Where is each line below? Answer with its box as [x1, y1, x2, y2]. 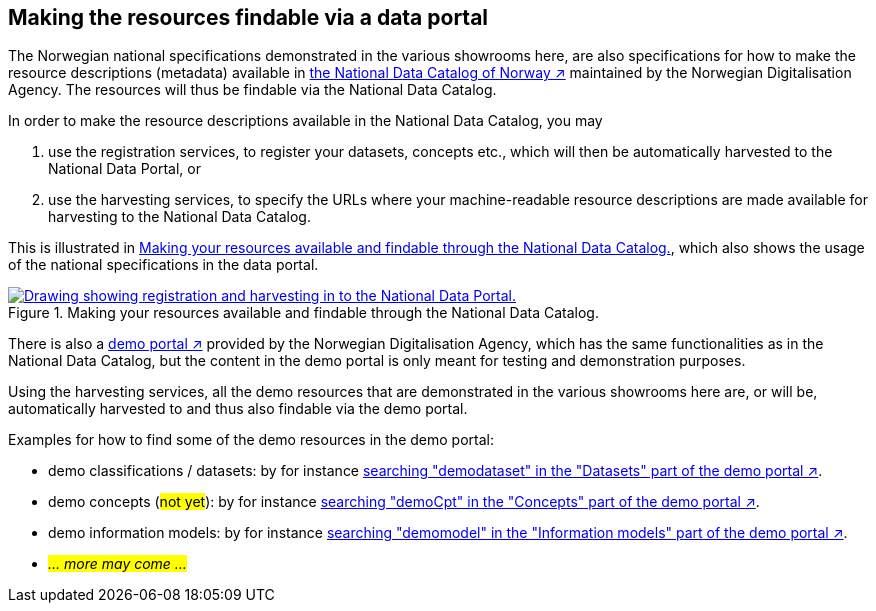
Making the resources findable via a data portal [8, 5, 489, 30]
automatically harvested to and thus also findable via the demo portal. [8, 400, 468, 418]
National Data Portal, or [48, 160, 201, 178]
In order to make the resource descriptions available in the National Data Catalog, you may [8, 112, 603, 130]
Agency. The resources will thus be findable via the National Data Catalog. [8, 81, 497, 99]
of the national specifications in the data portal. [8, 256, 319, 274]
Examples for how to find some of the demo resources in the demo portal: [8, 431, 494, 449]
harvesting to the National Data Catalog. [48, 208, 311, 226]
